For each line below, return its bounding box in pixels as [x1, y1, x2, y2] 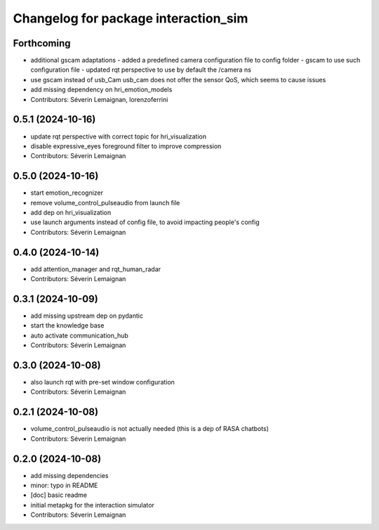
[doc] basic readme [30, 491, 88, 499]
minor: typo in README [30, 481, 98, 490]
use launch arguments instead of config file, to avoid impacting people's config [30, 218, 260, 226]
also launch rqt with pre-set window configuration [30, 378, 175, 387]
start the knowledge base [30, 321, 105, 330]
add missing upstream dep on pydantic [30, 311, 144, 320]
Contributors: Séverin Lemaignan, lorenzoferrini [30, 95, 168, 103]
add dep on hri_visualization [30, 208, 112, 216]
